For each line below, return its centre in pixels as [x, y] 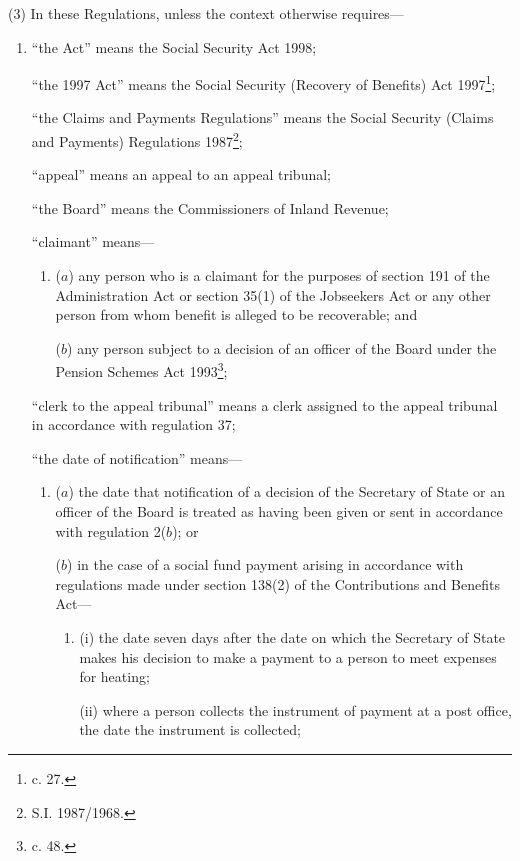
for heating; [114, 676]
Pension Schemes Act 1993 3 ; [141, 370]
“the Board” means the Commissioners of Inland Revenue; [210, 207]
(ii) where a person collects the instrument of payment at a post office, [295, 709]
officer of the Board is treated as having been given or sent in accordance [279, 511]
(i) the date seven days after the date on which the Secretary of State [292, 637]
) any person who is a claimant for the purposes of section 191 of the [279, 275]
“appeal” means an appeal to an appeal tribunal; [181, 174]
